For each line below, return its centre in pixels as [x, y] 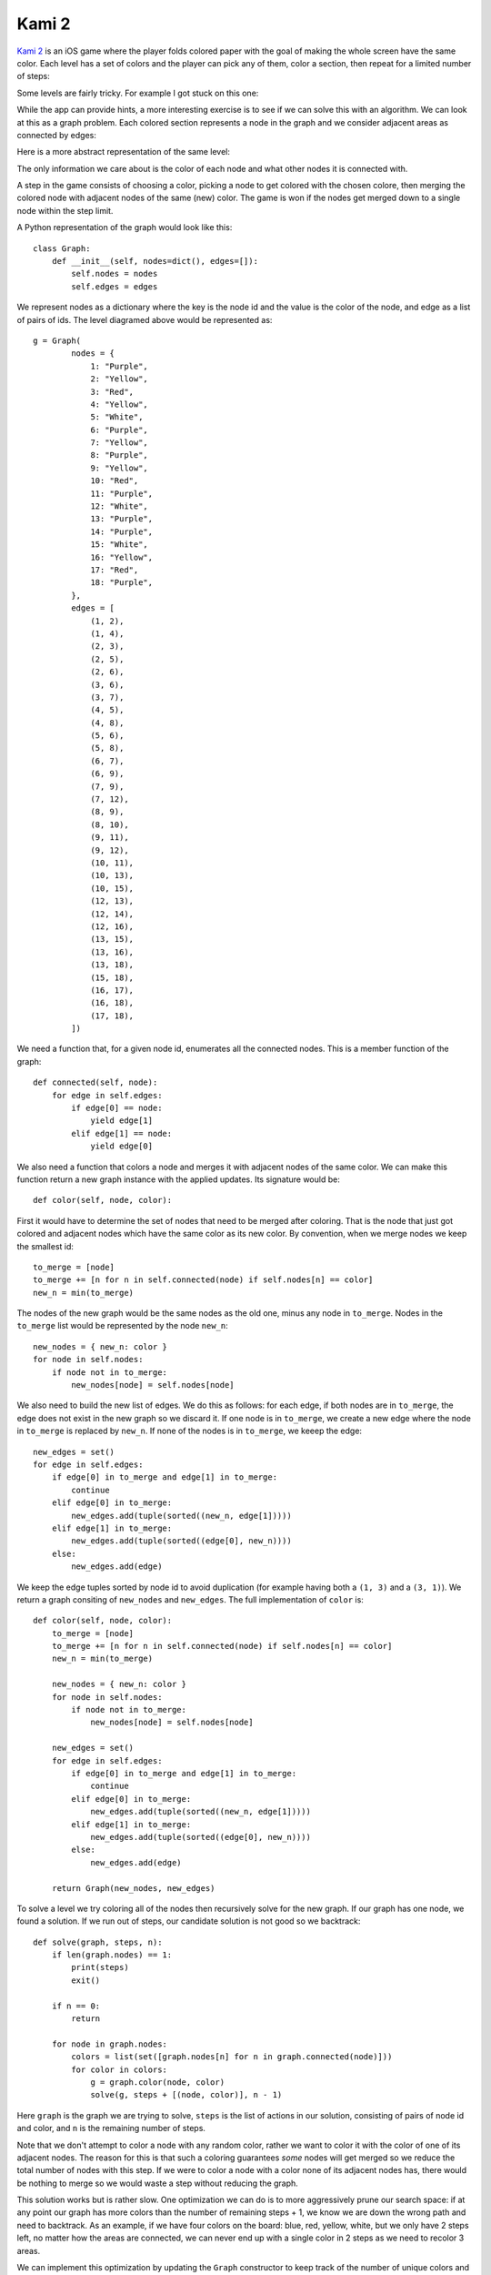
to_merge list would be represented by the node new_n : [123, 1326]
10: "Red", [115, 481]
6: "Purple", [120, 430]
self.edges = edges [115, 286]
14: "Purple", [122, 531]
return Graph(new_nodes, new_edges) [133, 1888]
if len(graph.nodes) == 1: [112, 1955]
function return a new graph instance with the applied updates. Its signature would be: [178, 1179]
